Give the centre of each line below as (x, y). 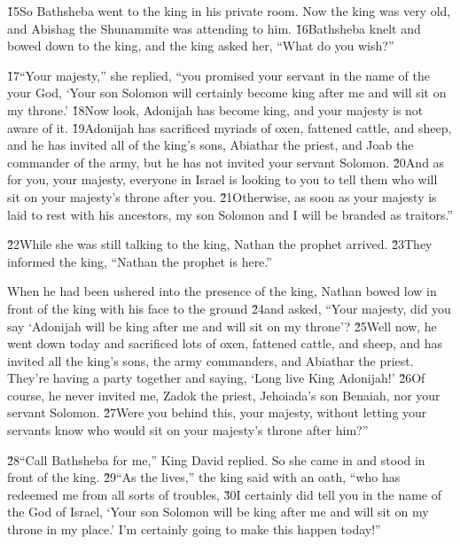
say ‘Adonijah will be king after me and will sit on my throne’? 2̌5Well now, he (222, 326)
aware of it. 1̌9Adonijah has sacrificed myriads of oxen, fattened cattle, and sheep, (230, 127)
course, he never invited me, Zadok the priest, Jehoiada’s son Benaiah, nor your (224, 395)
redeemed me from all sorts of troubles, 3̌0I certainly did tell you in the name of (225, 494)
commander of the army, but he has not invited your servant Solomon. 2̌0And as (226, 162)
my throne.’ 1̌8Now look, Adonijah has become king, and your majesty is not (215, 109)
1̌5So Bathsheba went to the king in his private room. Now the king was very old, (229, 11)
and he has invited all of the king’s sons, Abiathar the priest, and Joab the (211, 145)
